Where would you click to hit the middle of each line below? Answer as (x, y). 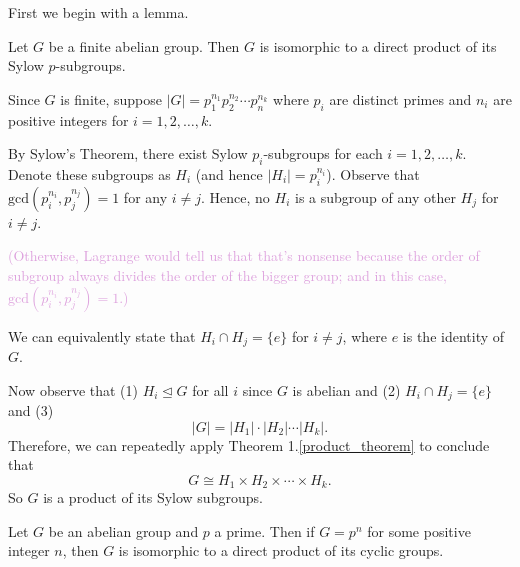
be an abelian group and (123, 530)
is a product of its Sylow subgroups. (153, 497)
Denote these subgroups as (89, 173)
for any (145, 196)
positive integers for (68, 119)
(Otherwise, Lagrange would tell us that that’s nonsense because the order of (244, 255)
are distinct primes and (400, 98)
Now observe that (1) (73, 389)
